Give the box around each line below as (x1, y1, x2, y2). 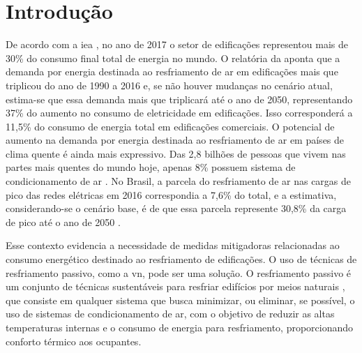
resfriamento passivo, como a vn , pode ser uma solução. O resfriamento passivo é (6, 265, 352, 280)
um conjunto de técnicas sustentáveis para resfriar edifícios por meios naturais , (6, 279, 345, 294)
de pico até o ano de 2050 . (6, 214, 121, 229)
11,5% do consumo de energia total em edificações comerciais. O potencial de (6, 119, 335, 133)
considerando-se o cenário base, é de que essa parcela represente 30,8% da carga (6, 201, 347, 216)
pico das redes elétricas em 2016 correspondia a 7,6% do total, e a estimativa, (6, 187, 337, 202)
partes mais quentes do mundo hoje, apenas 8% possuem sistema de (6, 160, 296, 174)
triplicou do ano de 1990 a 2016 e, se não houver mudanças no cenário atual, (6, 77, 333, 92)
